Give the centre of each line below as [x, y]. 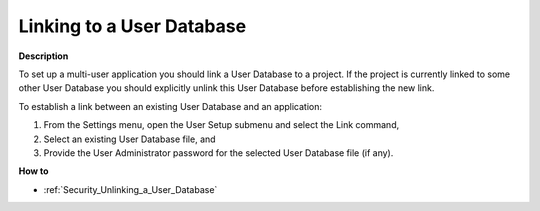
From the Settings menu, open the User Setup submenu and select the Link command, [221, 125]
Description [43, 56]
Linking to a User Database [132, 26]
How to [33, 171]
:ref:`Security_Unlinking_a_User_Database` [130, 189]
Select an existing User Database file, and [129, 139]
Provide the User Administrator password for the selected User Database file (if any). [218, 152]
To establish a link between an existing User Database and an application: [170, 106]
